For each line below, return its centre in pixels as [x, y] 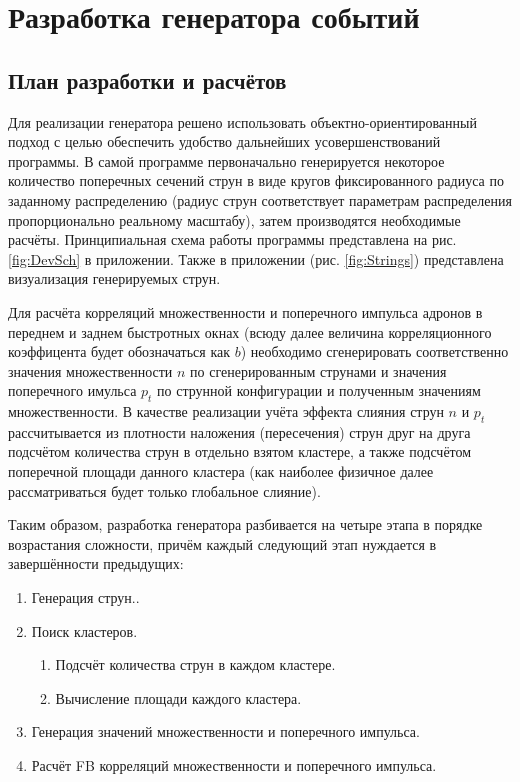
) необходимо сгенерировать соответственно [374, 351]
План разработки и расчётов [147, 79]
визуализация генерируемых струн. [114, 278]
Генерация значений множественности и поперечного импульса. [225, 731]
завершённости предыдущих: [96, 563]
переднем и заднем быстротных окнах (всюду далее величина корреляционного [250, 331]
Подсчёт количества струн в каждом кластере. [195, 664]
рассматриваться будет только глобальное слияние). [164, 490]
